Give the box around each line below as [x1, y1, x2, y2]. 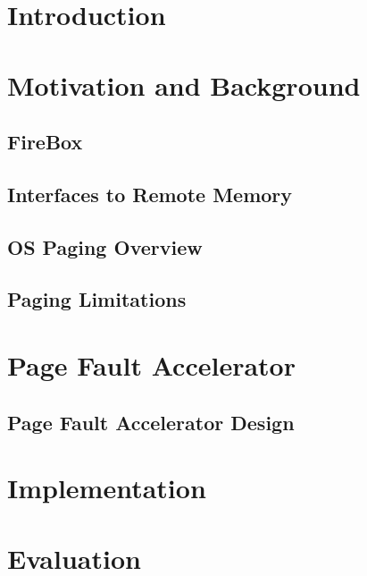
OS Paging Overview [7, 233, 203, 260]
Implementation [7, 470, 206, 506]
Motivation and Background [7, 66, 361, 103]
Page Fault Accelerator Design [7, 408, 295, 436]
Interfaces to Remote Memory [7, 180, 293, 208]
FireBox [7, 128, 83, 156]
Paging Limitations [7, 285, 187, 313]
